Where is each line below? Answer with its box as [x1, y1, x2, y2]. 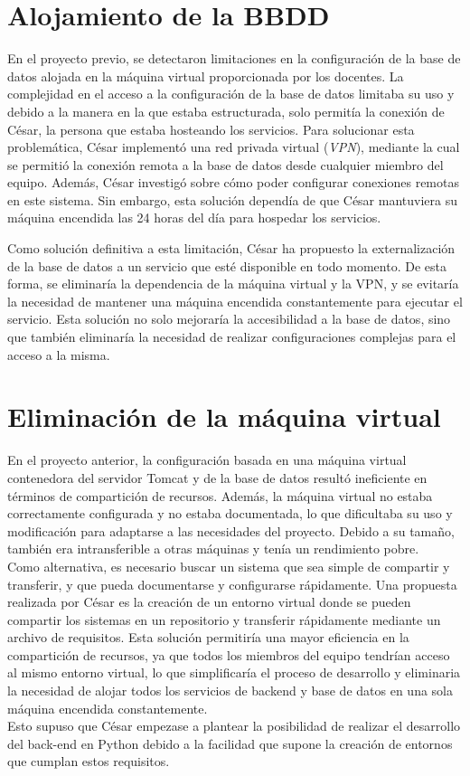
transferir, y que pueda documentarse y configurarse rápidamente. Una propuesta [7, 574, 457, 593]
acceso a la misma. [7, 345, 110, 364]
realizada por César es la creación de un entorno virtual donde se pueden [7, 592, 411, 611]
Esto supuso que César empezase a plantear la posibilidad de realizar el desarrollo [7, 716, 461, 735]
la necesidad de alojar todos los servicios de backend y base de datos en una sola [7, 681, 453, 700]
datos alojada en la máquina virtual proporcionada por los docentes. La [7, 66, 404, 85]
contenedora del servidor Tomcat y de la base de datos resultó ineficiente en [7, 468, 428, 487]
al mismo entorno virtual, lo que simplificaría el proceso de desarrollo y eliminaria [7, 663, 461, 682]
